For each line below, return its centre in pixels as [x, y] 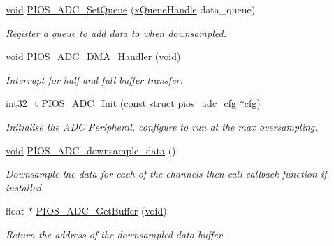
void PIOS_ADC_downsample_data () [91, 150]
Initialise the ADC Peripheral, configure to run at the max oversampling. [162, 126]
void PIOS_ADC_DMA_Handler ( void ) [93, 56]
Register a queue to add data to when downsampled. [116, 32]
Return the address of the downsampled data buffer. [116, 234]
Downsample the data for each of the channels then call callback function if [166, 174]
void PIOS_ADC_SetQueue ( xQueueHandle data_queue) [131, 9]
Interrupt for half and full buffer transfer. [94, 79]
